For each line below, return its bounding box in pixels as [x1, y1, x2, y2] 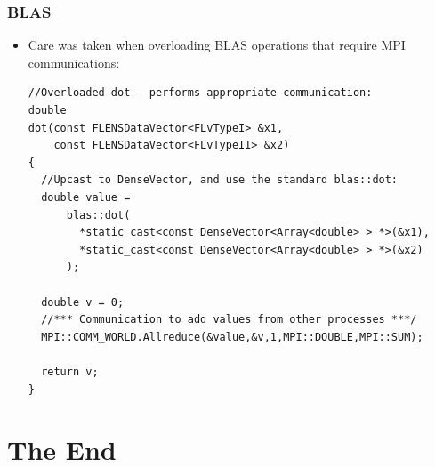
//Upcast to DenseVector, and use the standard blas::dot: [41, 173, 399, 187]
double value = [41, 190, 131, 204]
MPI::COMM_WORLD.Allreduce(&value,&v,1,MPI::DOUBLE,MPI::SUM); [41, 330, 423, 343]
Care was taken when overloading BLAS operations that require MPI [28, 36, 406, 54]
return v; [41, 365, 99, 378]
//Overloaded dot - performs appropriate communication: [28, 86, 373, 100]
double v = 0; [41, 295, 125, 309]
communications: [28, 52, 120, 71]
